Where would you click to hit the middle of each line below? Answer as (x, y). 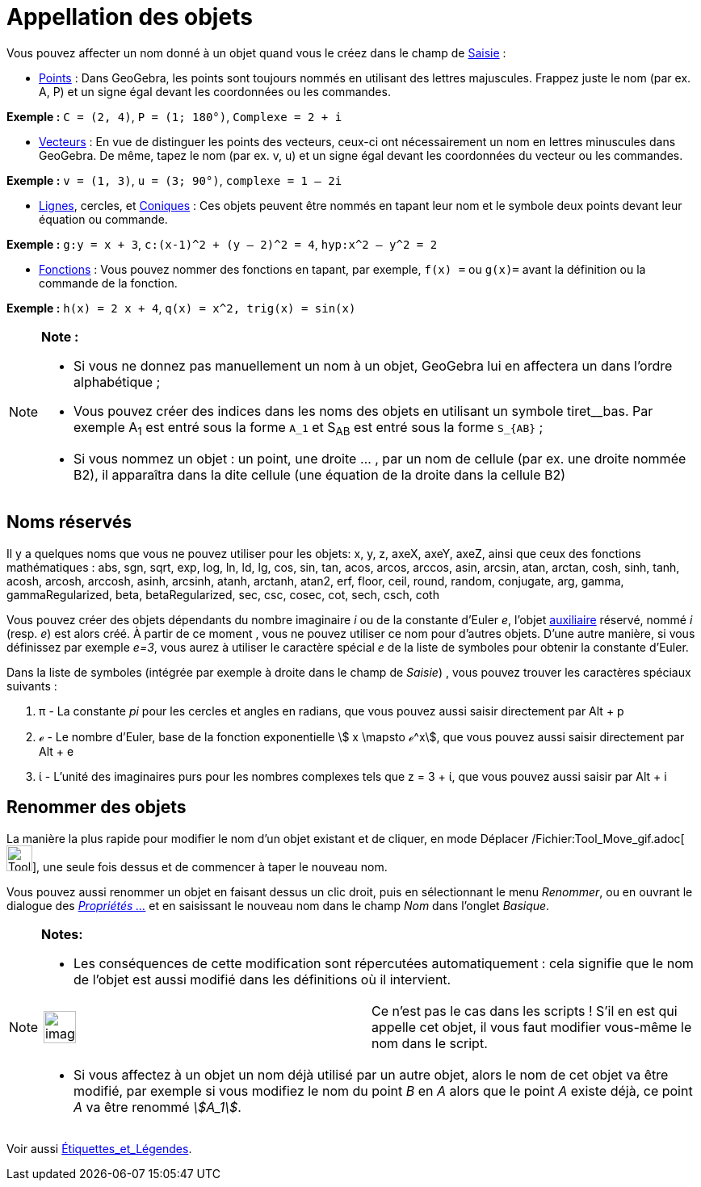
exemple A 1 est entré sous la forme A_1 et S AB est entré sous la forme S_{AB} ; (309, 428)
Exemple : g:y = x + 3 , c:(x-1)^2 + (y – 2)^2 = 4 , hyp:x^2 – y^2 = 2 (222, 244)
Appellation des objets (130, 17)
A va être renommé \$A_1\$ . (157, 1107)
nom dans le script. (430, 1043)
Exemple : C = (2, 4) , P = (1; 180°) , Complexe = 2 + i (174, 116)
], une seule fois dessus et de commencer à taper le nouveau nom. (210, 866)
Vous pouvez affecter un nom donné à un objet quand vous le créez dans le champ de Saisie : (256, 52)
